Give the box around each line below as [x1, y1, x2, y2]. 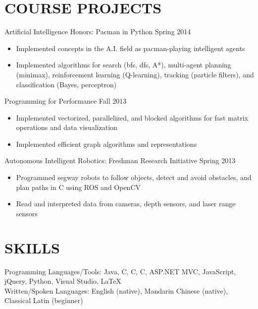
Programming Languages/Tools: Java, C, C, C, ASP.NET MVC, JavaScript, [4, 266, 236, 276]
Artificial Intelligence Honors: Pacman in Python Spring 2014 [4, 26, 191, 37]
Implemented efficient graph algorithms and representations [16, 138, 197, 149]
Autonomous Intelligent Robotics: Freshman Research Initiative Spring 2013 [4, 155, 236, 166]
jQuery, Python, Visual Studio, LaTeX [4, 276, 121, 286]
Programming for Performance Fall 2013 [4, 96, 127, 106]
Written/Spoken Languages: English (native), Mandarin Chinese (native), [4, 285, 228, 296]
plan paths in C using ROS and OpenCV [16, 182, 141, 192]
